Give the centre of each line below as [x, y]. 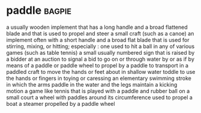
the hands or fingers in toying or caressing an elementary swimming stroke [99, 78]
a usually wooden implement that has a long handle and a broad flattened [97, 27]
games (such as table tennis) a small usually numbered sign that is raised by [100, 52]
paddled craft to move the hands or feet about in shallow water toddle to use [101, 72]
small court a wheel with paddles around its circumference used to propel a [100, 97]
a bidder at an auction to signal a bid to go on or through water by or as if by [100, 59]
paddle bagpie [39, 11]
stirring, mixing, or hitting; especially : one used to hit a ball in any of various [100, 46]
